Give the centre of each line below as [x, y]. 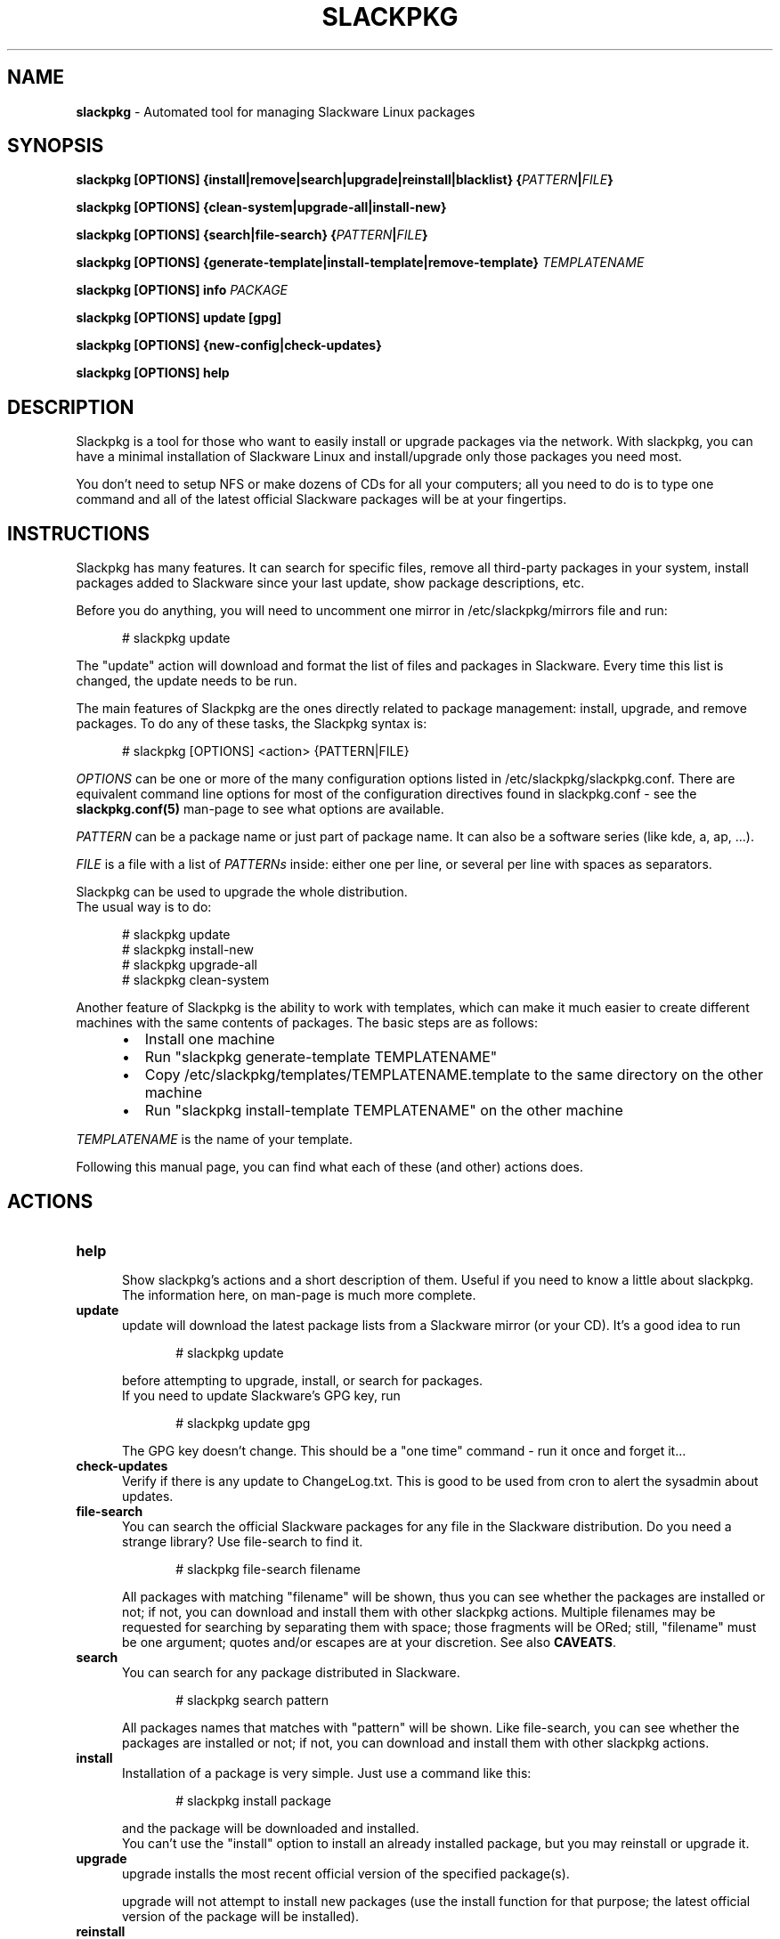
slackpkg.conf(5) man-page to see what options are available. [260, 809]
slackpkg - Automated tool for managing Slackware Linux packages [276, 111]
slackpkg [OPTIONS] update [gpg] [179, 318]
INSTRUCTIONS [79, 533]
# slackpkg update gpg [243, 1423]
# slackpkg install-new [188, 950]
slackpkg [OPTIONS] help [153, 373]
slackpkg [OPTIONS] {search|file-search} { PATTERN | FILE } [252, 235]
